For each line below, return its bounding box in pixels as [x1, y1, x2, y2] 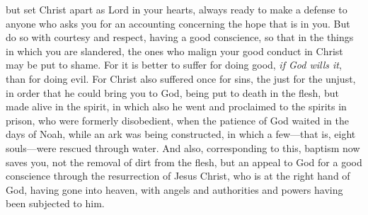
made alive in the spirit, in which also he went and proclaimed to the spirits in [6, 99, 347, 114]
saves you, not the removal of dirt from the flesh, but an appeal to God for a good [6, 154, 362, 169]
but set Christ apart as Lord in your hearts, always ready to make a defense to [6, 2, 347, 16]
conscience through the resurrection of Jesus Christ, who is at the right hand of [6, 168, 350, 183]
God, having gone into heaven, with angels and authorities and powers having [6, 182, 343, 197]
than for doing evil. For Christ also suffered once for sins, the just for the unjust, [6, 71, 356, 86]
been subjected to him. [6, 196, 105, 211]
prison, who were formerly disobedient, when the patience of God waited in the [6, 112, 349, 127]
